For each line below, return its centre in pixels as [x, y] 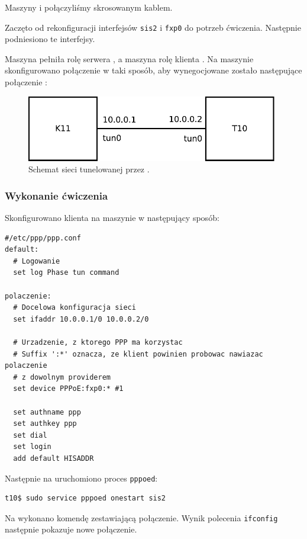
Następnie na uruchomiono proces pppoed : [81, 478]
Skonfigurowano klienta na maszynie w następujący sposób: [112, 218]
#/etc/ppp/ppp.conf [43, 238]
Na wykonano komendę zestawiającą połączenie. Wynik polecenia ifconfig [141, 517]
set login [32, 447]
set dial [30, 435]
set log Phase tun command [66, 273]
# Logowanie [37, 261]
